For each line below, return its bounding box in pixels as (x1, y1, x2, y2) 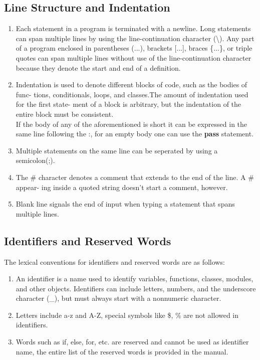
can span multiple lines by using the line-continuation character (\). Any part (16, 33, 254, 43)
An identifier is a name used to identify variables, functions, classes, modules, (16, 273, 253, 284)
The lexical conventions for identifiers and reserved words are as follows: (4, 256, 225, 267)
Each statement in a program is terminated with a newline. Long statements (16, 23, 251, 34)
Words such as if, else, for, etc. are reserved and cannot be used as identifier (16, 336, 249, 347)
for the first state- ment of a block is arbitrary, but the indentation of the (16, 99, 241, 109)
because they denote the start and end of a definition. (16, 62, 181, 73)
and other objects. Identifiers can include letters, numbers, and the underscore (16, 283, 256, 293)
